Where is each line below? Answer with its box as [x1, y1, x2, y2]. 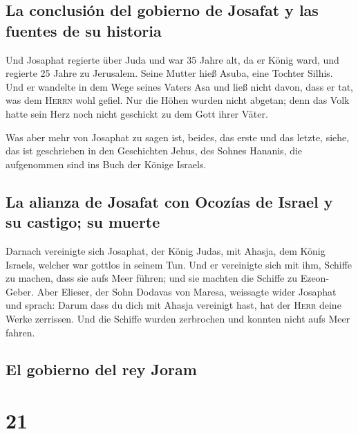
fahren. [6, 325, 35, 339]
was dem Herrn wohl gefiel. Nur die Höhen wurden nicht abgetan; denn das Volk [6, 93, 350, 107]
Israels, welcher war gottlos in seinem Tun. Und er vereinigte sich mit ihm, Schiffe [6, 257, 352, 271]
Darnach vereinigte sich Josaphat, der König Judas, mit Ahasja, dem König [6, 243, 326, 257]
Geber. [6, 284, 34, 298]
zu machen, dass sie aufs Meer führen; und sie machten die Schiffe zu [6, 271, 297, 285]
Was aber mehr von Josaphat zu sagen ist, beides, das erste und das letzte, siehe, [6, 129, 350, 144]
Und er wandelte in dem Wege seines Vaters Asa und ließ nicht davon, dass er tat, [6, 79, 353, 93]
